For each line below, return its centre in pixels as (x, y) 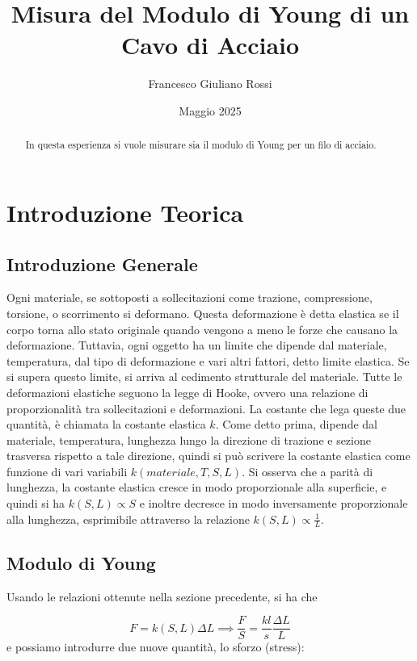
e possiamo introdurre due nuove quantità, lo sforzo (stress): (156, 647)
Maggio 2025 (210, 110)
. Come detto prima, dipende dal (296, 424)
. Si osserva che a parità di (307, 471)
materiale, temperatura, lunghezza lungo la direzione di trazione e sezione (189, 439)
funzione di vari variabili (67, 471)
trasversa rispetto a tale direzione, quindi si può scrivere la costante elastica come (208, 456)
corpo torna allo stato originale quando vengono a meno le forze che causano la (202, 329)
